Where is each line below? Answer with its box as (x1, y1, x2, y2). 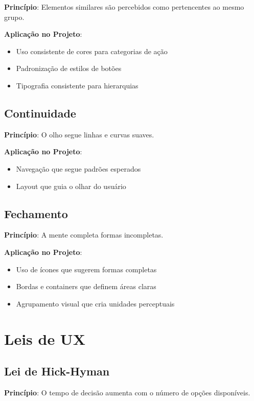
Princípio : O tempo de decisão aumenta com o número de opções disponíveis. (4, 387, 250, 397)
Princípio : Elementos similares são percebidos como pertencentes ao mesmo (4, 2, 244, 12)
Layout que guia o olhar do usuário (16, 180, 126, 191)
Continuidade (4, 105, 76, 121)
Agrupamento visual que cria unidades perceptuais (16, 298, 175, 309)
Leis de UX (4, 328, 85, 349)
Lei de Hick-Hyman (4, 363, 110, 379)
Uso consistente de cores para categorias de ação (16, 45, 168, 56)
